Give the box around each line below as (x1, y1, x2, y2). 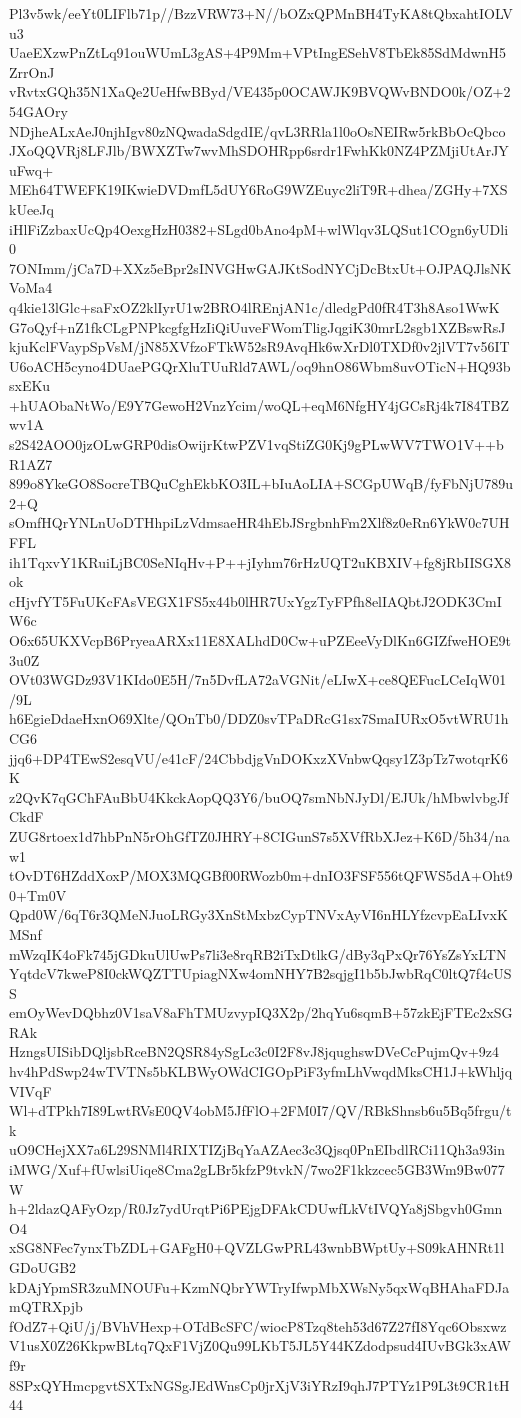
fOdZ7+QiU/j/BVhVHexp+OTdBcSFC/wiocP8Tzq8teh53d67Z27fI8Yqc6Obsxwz (9, 1315, 507, 1336)
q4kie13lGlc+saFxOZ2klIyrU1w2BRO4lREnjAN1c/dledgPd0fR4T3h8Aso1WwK (9, 296, 500, 317)
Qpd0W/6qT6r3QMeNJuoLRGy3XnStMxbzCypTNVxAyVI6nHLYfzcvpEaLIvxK (9, 904, 508, 925)
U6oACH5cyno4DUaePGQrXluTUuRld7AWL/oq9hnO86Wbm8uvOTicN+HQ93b (9, 355, 511, 376)
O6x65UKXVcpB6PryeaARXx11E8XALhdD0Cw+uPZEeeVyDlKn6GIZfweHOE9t (9, 630, 511, 650)
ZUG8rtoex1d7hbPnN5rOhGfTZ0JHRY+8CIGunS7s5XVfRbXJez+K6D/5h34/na (9, 825, 510, 846)
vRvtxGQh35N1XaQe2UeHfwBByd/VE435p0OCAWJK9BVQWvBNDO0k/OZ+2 (9, 81, 511, 102)
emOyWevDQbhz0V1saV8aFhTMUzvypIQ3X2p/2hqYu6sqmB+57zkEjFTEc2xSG (9, 1002, 513, 1023)
